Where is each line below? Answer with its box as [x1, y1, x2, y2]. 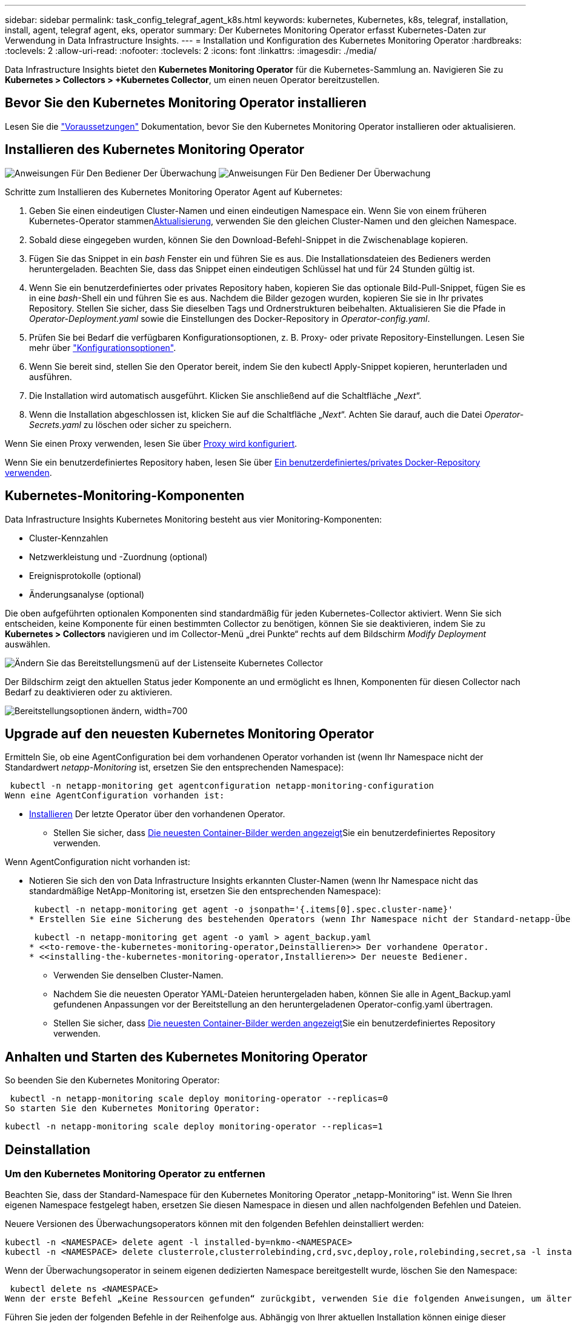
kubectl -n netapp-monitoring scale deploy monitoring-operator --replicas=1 [5, 1122, 383, 1132]
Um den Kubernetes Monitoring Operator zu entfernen [5, 1168, 265, 1180]
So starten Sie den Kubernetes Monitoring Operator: [5, 1103, 261, 1114]
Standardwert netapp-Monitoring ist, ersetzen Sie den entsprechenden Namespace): [5, 762, 344, 773]
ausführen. [29, 371, 72, 382]
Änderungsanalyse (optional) [29, 589, 145, 600]
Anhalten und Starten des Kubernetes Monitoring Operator [5, 1049, 368, 1065]
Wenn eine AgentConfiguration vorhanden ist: [5, 791, 225, 801]
